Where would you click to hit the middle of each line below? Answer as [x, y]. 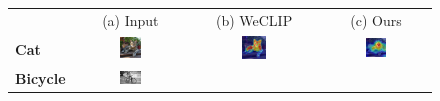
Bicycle [40, 78]
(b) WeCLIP [254, 19]
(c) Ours [376, 19]
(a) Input [130, 19]
